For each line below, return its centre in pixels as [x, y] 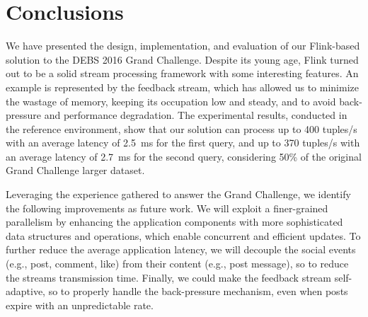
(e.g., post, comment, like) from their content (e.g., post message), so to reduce [177, 264]
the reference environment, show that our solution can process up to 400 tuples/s [182, 128]
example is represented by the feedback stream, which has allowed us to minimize [182, 87]
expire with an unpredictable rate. [80, 305]
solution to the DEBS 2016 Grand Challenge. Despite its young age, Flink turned [182, 59]
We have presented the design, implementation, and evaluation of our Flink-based [183, 46]
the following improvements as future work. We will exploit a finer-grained [167, 208]
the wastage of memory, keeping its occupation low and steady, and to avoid [171, 101]
